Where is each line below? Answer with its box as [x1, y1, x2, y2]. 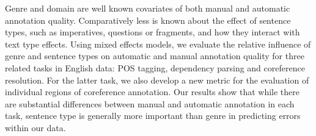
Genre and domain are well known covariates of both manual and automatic [5, 2, 290, 14]
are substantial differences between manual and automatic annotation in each [5, 97, 295, 110]
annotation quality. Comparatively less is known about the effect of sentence [5, 13, 291, 26]
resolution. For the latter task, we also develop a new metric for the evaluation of [5, 73, 309, 86]
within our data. [5, 121, 66, 134]
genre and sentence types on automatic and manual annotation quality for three [5, 49, 304, 62]
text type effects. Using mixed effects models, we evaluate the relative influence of [5, 37, 311, 50]
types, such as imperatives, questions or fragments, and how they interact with [5, 26, 300, 38]
